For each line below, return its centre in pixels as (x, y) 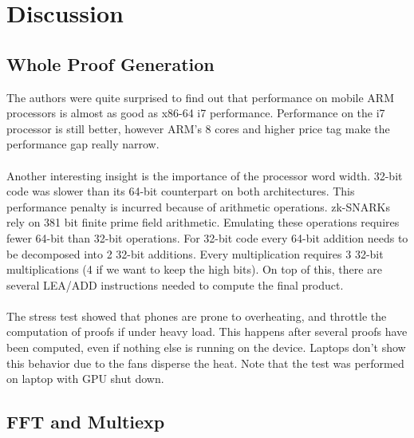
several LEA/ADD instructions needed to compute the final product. (175, 284)
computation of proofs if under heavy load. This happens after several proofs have (207, 331)
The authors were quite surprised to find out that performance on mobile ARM (201, 97)
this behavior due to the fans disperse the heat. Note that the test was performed (205, 363)
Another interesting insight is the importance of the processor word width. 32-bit (205, 175)
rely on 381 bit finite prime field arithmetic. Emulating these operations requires (203, 222)
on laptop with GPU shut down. (85, 379)
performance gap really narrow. (83, 144)
